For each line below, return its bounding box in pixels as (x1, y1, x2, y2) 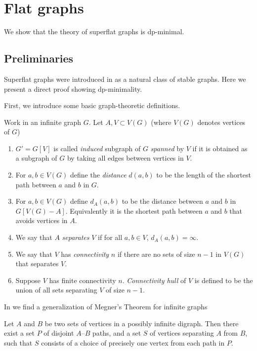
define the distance (70, 170, 127, 180)
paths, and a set (92, 328, 141, 338)
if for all (98, 232, 123, 242)
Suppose (15, 275, 41, 285)
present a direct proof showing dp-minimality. (4, 83, 142, 94)
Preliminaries (4, 51, 74, 66)
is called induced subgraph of (53, 143, 141, 153)
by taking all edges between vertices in (67, 153, 184, 163)
